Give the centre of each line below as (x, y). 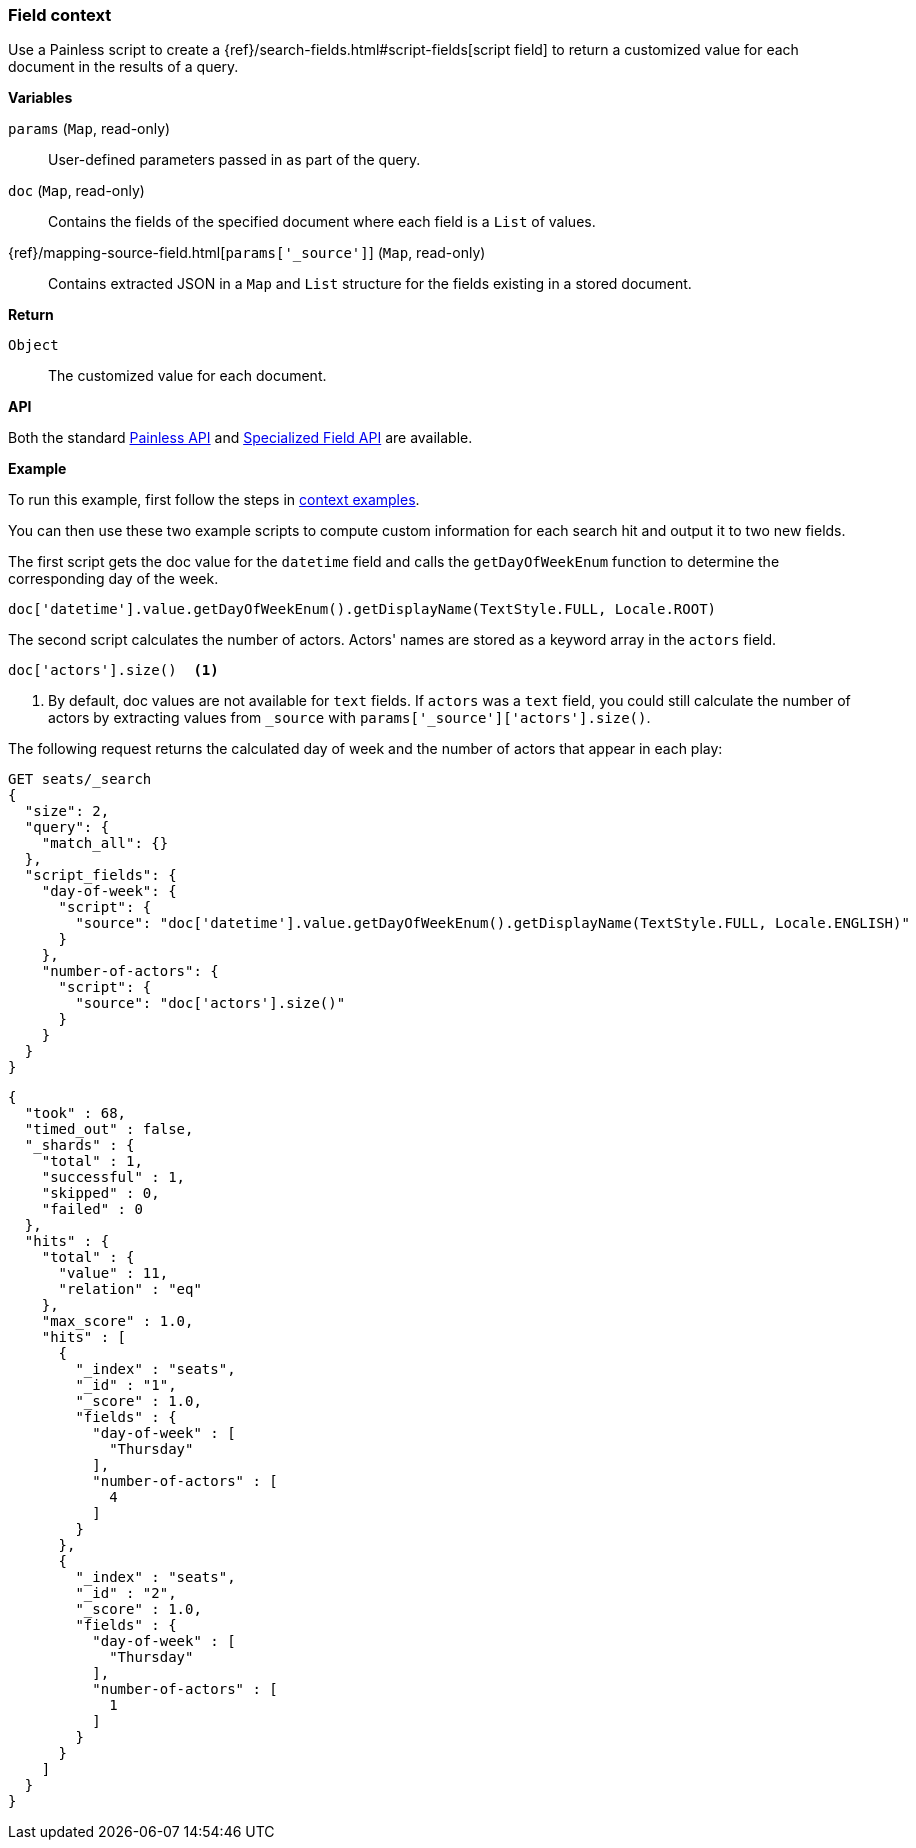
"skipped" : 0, (100, 1193)
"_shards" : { (79, 1145)
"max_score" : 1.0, (117, 1321)
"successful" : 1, (113, 1177)
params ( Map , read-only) (89, 129)
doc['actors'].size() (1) (113, 670)
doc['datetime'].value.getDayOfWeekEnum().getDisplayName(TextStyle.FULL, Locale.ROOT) (362, 609)
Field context (60, 15)
